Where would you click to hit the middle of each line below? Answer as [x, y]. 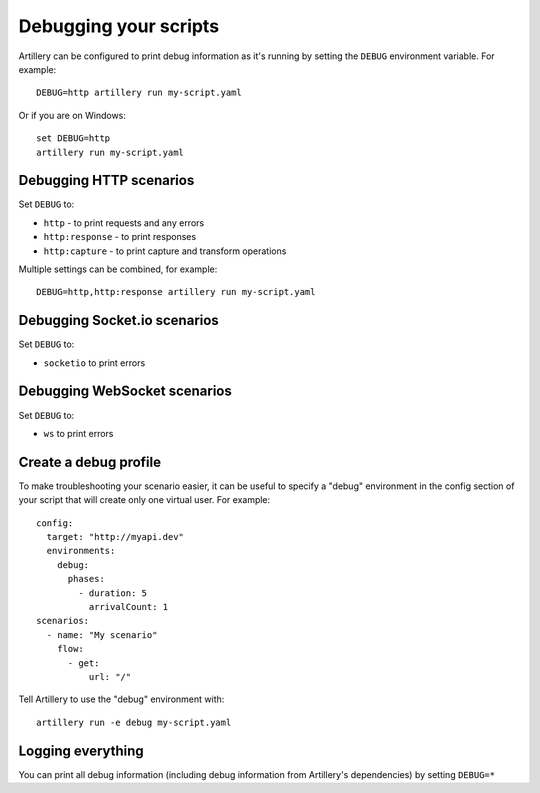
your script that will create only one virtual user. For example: [144, 500]
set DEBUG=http [73, 138]
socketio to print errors [94, 362]
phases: [86, 579]
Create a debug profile [90, 461]
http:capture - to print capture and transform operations [165, 251]
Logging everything [81, 750]
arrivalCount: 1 [128, 606]
